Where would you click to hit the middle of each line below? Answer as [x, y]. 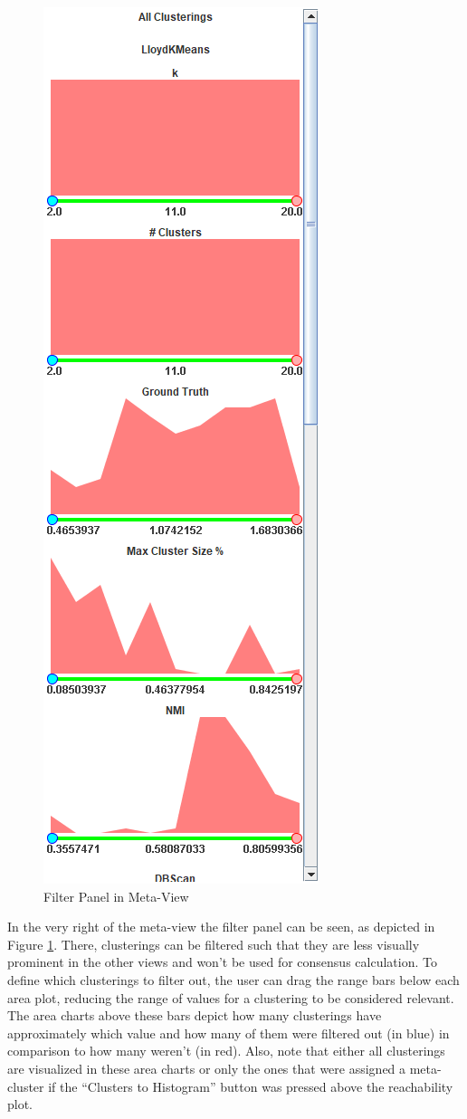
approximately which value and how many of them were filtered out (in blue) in [229, 1033]
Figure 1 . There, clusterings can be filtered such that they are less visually [214, 944]
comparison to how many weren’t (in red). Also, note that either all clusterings [226, 1051]
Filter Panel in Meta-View [116, 896]
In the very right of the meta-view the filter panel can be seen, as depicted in [221, 927]
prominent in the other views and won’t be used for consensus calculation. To [222, 962]
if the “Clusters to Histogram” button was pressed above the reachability [251, 1086]
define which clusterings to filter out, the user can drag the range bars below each [233, 979]
